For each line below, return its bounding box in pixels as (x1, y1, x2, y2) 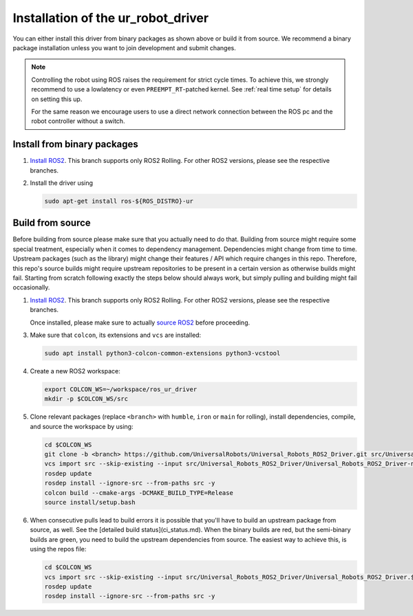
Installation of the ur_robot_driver (12, 10, 209, 25)
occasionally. (12, 283, 50, 291)
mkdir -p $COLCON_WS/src (44, 395, 129, 403)
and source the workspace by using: (30, 422, 134, 430)
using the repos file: (30, 545, 87, 553)
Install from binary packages (12, 138, 139, 151)
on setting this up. (31, 95, 83, 103)
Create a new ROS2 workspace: (30, 366, 120, 375)
